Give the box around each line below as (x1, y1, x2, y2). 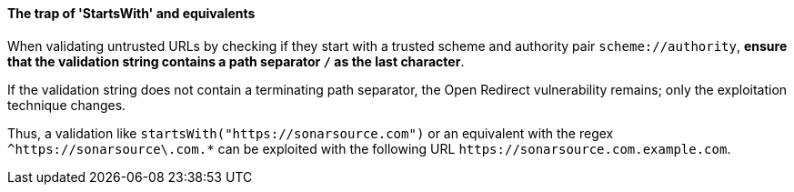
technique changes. (7, 96, 126, 113)
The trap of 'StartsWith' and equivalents (7, 5, 256, 21)
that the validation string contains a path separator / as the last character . (7, 53, 465, 69)
